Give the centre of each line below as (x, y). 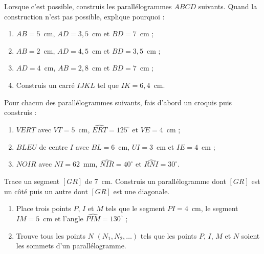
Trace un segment (32, 181)
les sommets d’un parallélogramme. (71, 246)
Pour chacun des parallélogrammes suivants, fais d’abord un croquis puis (118, 102)
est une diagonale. (141, 191)
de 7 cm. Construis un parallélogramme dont (155, 181)
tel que (108, 85)
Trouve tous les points (51, 235)
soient (250, 235)
